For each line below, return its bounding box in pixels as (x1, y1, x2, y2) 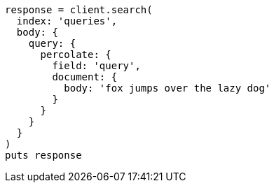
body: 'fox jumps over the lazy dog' (64, 82, 271, 94)
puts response (5, 150, 82, 161)
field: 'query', (52, 60, 141, 71)
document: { (52, 71, 118, 82)
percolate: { (40, 49, 111, 60)
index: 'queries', (16, 15, 118, 27)
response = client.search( (5, 4, 153, 15)
